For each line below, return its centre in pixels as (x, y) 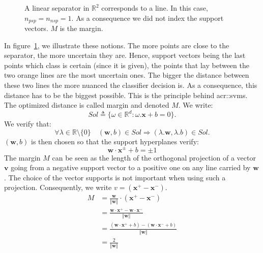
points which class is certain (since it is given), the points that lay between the (127, 65)
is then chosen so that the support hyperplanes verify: (115, 141)
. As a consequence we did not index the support (148, 18)
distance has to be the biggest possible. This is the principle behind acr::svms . (126, 95)
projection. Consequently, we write (58, 187)
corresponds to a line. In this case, (155, 8)
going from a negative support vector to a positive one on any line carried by (131, 167)
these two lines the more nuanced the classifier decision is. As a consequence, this (131, 85)
